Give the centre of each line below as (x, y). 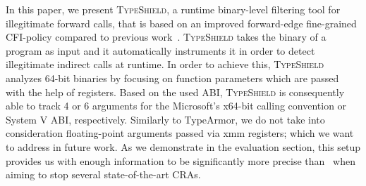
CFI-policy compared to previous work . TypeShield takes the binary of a (166, 37)
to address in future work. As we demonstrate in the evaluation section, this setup (183, 146)
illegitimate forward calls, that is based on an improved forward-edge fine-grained (181, 23)
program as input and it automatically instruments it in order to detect (160, 50)
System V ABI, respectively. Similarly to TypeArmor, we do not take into (165, 119)
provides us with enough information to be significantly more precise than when (181, 160)
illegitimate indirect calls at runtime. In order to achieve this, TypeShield (165, 64)
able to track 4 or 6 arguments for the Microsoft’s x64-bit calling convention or (176, 106)
